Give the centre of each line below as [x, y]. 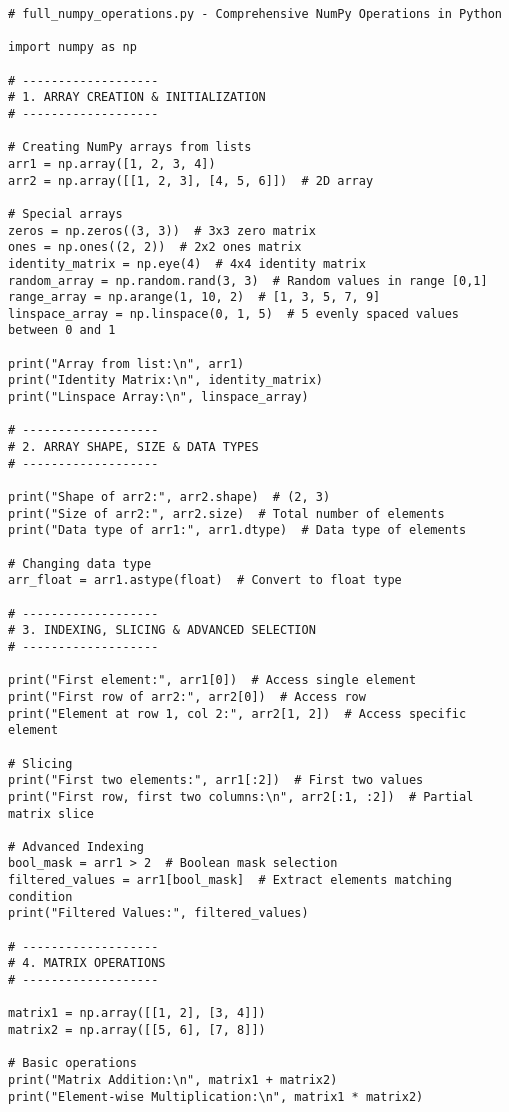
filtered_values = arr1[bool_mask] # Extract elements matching [230, 880]
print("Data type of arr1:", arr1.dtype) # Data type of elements [237, 530]
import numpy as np [72, 47]
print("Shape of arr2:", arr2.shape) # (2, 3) [169, 497]
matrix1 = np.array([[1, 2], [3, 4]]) [137, 1013]
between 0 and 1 [62, 330]
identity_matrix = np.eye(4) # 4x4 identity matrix [187, 263]
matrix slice [51, 813]
